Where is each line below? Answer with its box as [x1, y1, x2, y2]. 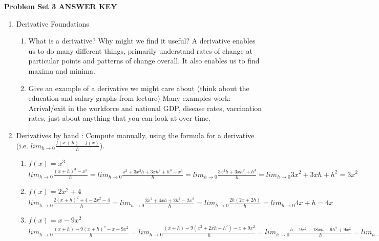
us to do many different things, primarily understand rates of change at [28, 45, 252, 56]
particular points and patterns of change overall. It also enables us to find [28, 55, 260, 66]
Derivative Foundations [16, 18, 89, 29]
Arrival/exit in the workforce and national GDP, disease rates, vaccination [28, 102, 262, 113]
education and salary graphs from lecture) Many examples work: [28, 93, 231, 103]
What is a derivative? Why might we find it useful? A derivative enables [28, 35, 256, 46]
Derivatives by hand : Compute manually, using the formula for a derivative [16, 129, 255, 140]
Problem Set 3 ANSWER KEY [4, 1, 117, 11]
